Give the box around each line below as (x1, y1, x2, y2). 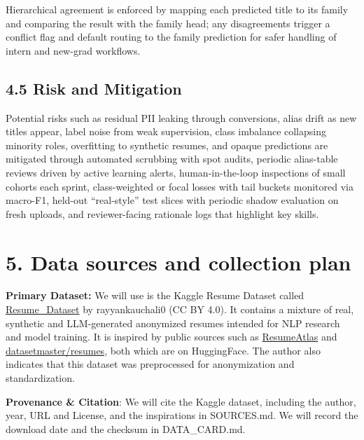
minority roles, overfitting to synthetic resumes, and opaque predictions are (6, 137, 328, 152)
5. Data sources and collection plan (6, 247, 351, 276)
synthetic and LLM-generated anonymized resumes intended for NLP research (6, 315, 340, 330)
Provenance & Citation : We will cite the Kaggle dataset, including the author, (6, 394, 356, 408)
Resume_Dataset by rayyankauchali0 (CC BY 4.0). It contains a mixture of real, (6, 302, 354, 317)
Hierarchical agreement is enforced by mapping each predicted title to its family (6, 2, 349, 16)
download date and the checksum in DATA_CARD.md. (6, 421, 246, 436)
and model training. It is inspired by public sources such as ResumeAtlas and (6, 329, 337, 344)
